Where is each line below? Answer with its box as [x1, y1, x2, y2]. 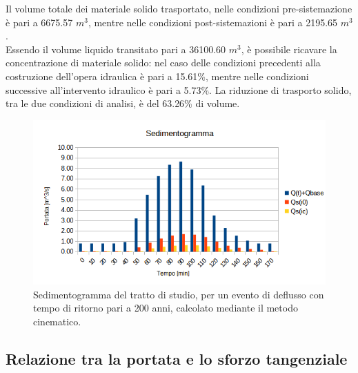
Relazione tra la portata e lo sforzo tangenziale [6, 347, 348, 369]
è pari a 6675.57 [6, 15, 73, 29]
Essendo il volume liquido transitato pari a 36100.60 [6, 41, 226, 56]
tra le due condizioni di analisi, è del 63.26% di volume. [6, 96, 240, 111]
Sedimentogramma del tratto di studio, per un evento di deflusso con [33, 287, 324, 301]
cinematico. [33, 314, 81, 328]
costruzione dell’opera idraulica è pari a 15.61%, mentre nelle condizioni [6, 68, 309, 83]
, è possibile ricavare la [241, 41, 337, 56]
